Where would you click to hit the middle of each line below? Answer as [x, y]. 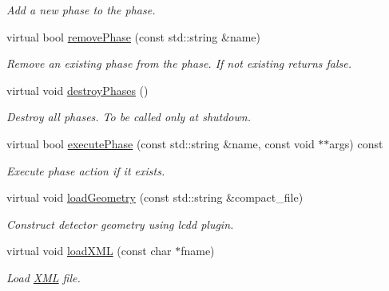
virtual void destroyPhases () [77, 90]
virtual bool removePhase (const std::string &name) [133, 36]
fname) [198, 251]
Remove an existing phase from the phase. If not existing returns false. [179, 63]
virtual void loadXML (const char [89, 251]
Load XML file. [44, 277]
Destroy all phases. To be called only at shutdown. [129, 117]
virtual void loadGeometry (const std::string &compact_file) [155, 197]
